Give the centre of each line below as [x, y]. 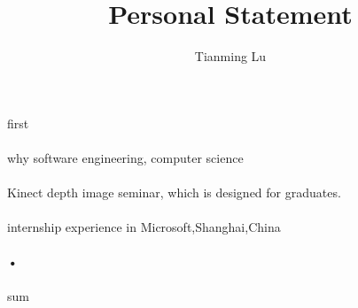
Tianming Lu [230, 56]
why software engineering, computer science [125, 157]
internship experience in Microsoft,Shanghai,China [144, 227]
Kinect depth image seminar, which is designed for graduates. [174, 192]
